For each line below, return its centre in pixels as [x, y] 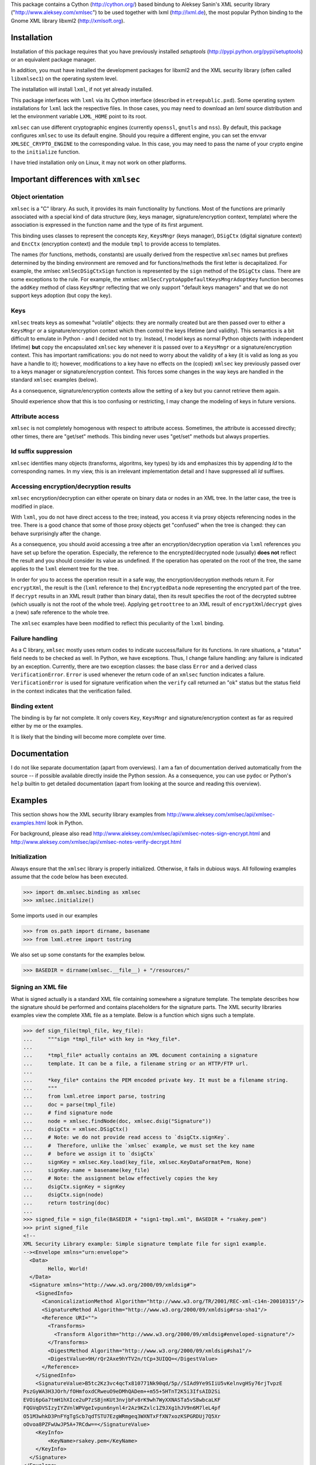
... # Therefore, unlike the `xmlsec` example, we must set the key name [139, 1145]
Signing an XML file [39, 987]
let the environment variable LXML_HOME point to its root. [79, 117]
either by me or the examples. [47, 726]
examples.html [28, 823]
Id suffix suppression [42, 451]
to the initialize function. [45, 152]
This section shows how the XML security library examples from [88, 815]
